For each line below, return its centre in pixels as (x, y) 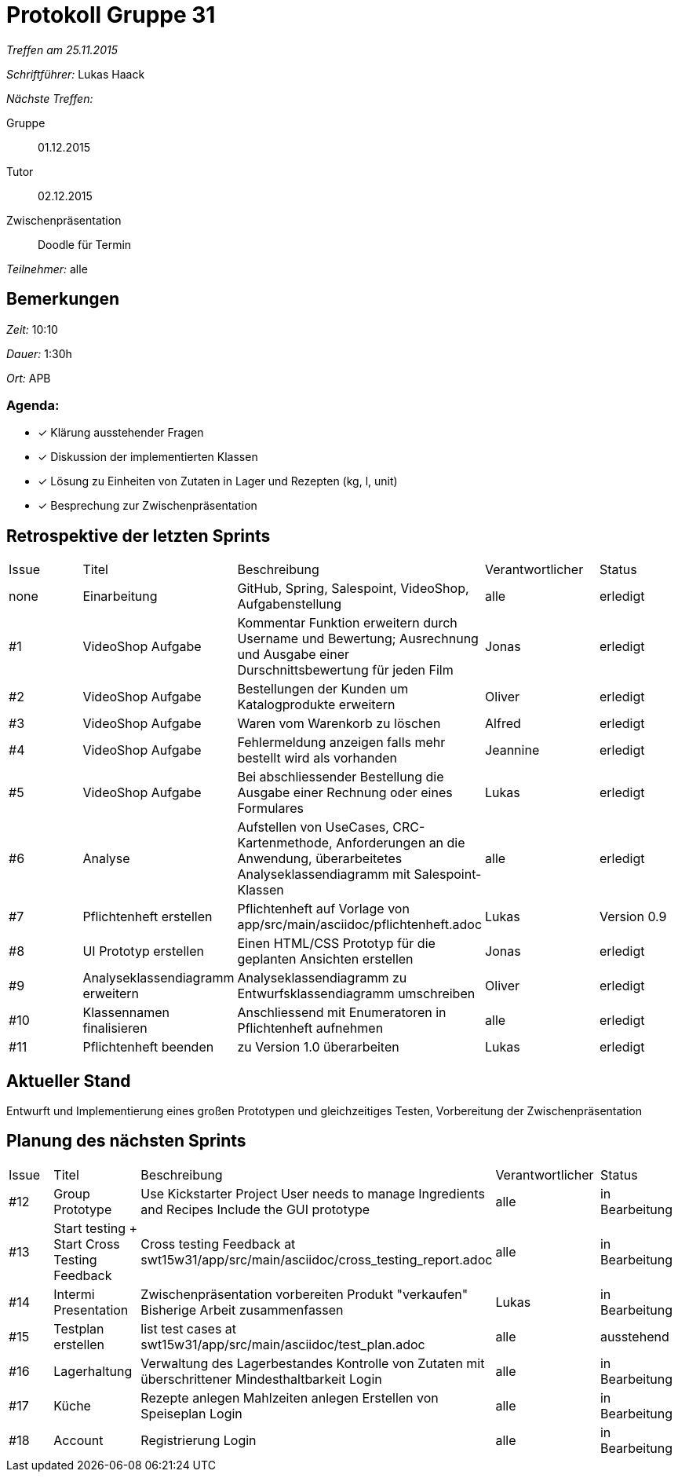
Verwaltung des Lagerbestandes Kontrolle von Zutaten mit (313, 1363)
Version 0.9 (633, 917)
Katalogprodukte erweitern (316, 705)
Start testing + (96, 1228)
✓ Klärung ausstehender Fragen (121, 433)
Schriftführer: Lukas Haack (76, 74)
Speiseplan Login (191, 1413)
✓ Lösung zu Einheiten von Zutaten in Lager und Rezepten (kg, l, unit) (218, 481)
